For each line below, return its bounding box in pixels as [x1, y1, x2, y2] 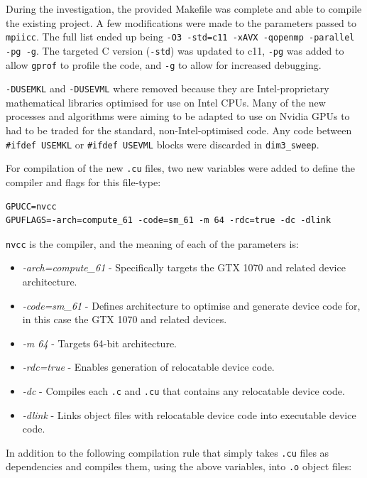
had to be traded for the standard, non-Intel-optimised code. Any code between [6, 123, 352, 137]
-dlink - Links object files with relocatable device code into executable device [22, 407, 356, 422]
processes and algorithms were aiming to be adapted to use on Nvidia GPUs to [6, 109, 350, 124]
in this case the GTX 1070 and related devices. [22, 312, 227, 327]
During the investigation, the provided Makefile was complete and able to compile [6, 1, 362, 16]
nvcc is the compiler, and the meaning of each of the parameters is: [6, 236, 299, 251]
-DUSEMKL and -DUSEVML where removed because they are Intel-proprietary [6, 81, 329, 96]
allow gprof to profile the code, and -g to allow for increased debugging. [6, 57, 322, 72]
